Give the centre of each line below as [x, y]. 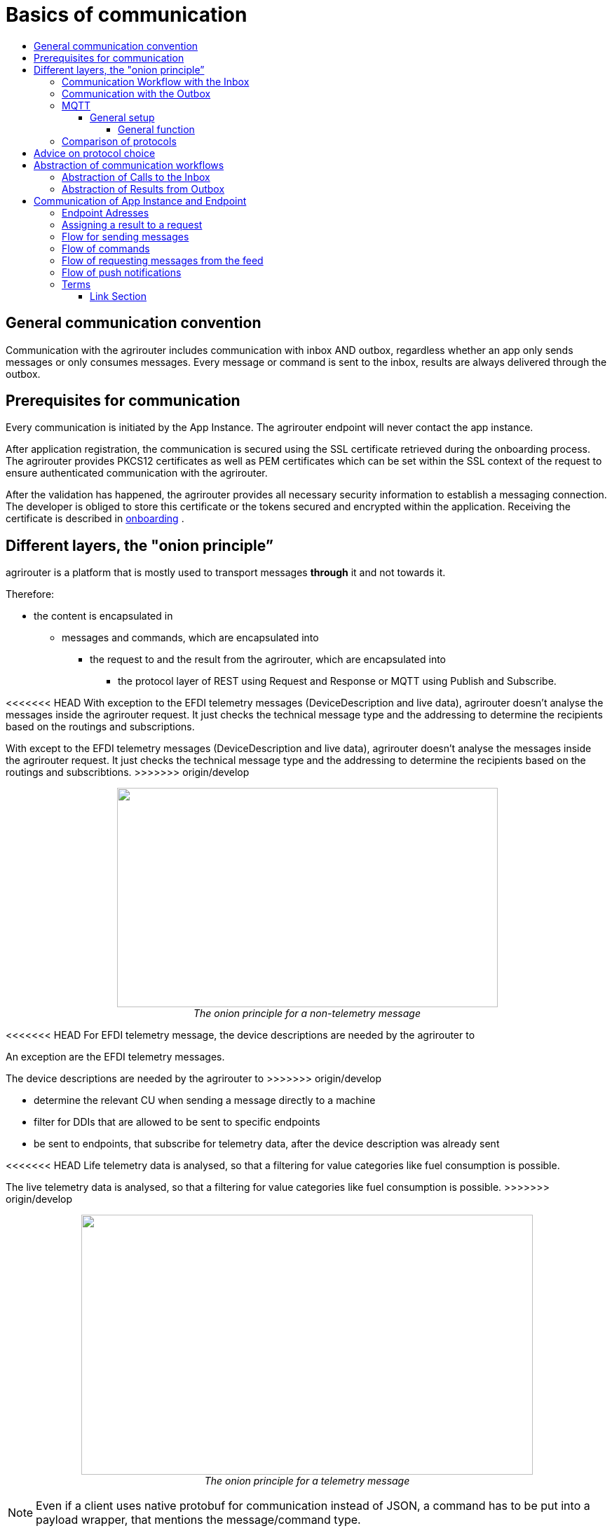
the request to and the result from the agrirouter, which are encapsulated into [268, 660]
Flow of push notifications [122, 272]
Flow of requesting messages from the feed [163, 260]
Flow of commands [106, 248]
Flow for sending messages [125, 236]
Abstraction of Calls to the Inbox [136, 177]
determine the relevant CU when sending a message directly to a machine [205, 1100]
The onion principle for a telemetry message [307, 1481]
